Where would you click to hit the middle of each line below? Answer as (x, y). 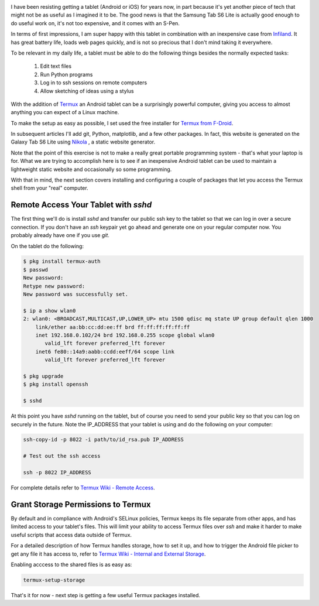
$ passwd (36, 270)
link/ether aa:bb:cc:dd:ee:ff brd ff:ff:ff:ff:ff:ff (113, 327)
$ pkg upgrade (43, 376)
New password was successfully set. (76, 295)
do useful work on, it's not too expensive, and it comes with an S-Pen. (95, 23)
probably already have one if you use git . (60, 235)
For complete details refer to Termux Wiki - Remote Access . (83, 488)
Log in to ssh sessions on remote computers (94, 83)
